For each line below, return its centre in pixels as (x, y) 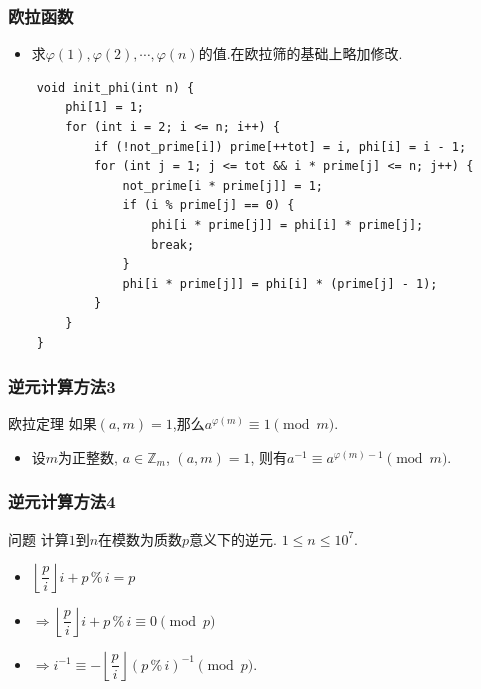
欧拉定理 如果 (52, 423)
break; (173, 244)
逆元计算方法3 (62, 386)
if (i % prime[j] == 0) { (208, 205)
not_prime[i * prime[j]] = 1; (222, 185)
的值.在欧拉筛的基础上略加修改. (300, 53)
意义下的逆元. (233, 538)
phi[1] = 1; (105, 107)
